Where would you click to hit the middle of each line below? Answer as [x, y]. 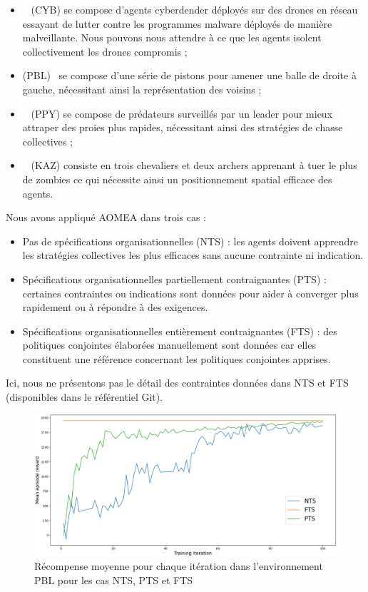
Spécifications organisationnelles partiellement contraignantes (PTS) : [174, 279]
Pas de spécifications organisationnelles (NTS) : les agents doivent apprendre [190, 241]
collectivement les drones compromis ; [105, 51]
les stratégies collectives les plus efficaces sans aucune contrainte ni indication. [193, 255]
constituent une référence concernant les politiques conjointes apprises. [177, 358]
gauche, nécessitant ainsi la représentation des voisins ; [142, 89]
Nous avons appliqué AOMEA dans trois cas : [106, 217]
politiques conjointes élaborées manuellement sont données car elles [169, 345]
